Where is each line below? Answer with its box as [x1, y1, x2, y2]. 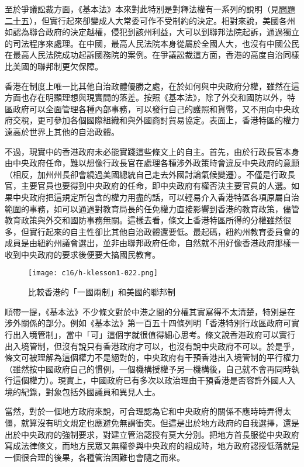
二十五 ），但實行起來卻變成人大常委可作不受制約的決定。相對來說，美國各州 [5, 14, 295, 26]
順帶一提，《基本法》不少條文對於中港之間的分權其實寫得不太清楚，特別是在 [5, 305, 295, 317]
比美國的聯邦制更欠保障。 [5, 60, 103, 72]
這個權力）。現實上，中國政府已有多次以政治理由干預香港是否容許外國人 [12, 374, 287, 386]
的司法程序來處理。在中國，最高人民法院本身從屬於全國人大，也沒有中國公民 [5, 37, 299, 49]
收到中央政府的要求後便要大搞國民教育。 [5, 248, 160, 260]
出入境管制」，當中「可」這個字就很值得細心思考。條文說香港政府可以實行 [12, 328, 295, 340]
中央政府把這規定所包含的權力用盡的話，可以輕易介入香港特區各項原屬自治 [12, 191, 299, 203]
